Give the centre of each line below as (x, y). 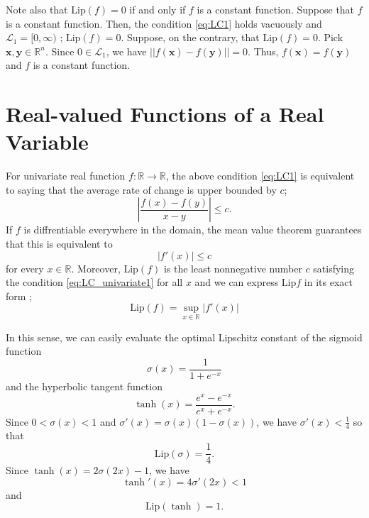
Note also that (37, 9)
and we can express (237, 282)
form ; (19, 296)
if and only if (158, 9)
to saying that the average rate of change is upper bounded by (141, 189)
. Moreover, (96, 268)
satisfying (334, 268)
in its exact (328, 282)
